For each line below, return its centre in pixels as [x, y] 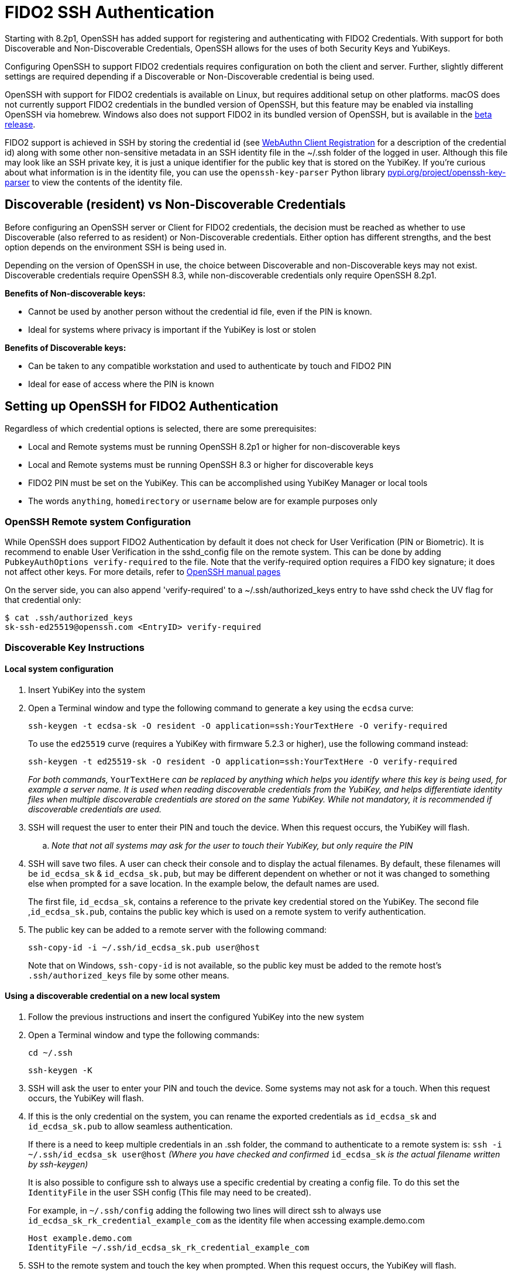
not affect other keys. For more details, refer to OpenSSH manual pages [143, 572]
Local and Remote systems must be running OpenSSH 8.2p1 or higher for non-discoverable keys [214, 447]
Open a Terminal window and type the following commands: [144, 1035]
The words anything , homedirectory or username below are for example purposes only [203, 501]
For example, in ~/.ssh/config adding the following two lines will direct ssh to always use [205, 1210]
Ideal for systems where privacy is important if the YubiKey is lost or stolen [172, 329]
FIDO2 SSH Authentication [110, 12]
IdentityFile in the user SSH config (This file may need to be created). [170, 1192]
